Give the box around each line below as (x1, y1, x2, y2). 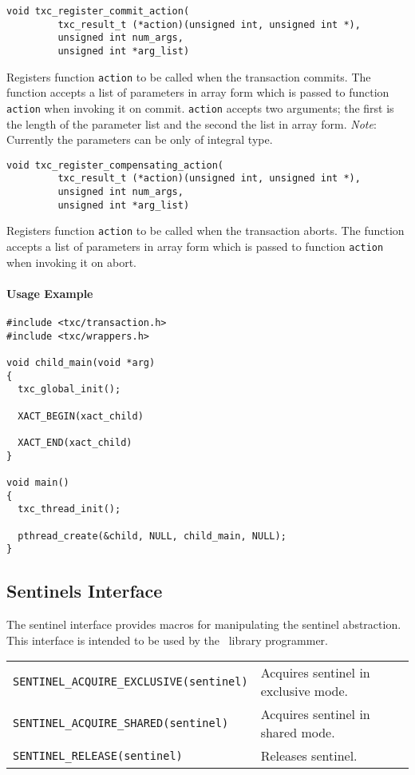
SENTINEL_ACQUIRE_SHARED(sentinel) (13, 717, 229, 730)
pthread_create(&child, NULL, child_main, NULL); (18, 530, 287, 542)
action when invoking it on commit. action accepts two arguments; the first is (6, 99, 394, 116)
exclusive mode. (260, 682, 349, 701)
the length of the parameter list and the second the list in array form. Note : (6, 115, 377, 132)
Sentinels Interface (6, 578, 163, 603)
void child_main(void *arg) (6, 357, 156, 369)
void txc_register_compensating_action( (6, 159, 224, 171)
